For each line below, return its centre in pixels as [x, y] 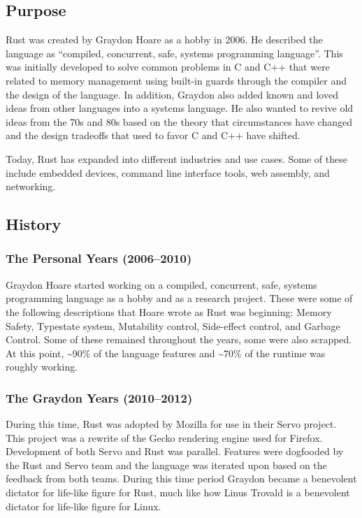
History [34, 224]
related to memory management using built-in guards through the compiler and [176, 80]
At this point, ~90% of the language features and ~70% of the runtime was [166, 353]
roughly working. [42, 367]
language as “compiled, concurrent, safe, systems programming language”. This [174, 53]
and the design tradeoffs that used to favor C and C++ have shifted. [153, 135]
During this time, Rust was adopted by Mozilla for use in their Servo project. [171, 424]
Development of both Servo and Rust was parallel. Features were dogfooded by [175, 451]
